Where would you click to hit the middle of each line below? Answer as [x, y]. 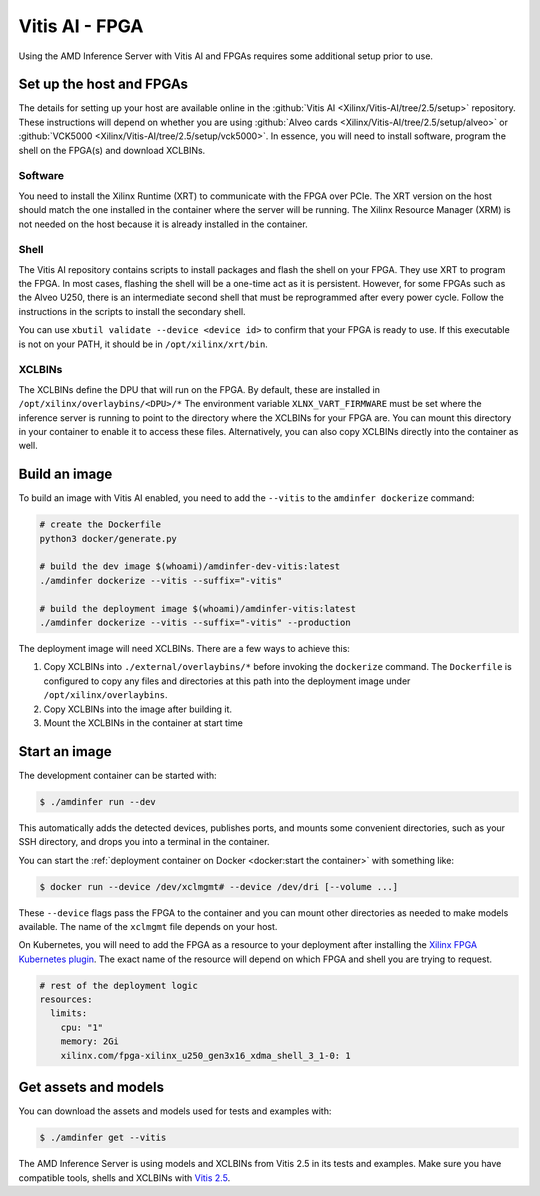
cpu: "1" [82, 1027]
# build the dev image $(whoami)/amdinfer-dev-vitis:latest [190, 566]
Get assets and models [91, 1087]
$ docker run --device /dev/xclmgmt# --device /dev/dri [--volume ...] [219, 886]
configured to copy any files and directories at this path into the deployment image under [227, 681]
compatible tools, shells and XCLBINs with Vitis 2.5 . [124, 1177]
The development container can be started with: [117, 775]
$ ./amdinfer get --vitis [103, 1138]
